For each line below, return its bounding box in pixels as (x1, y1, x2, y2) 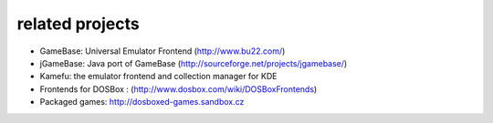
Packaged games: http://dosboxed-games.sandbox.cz (39, 97, 245, 108)
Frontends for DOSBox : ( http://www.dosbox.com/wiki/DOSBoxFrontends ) (39, 83, 318, 95)
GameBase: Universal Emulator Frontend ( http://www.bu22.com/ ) (39, 46, 286, 56)
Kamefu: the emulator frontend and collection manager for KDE (39, 71, 278, 82)
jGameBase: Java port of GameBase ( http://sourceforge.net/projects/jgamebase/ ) (39, 57, 348, 68)
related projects (16, 14, 141, 34)
